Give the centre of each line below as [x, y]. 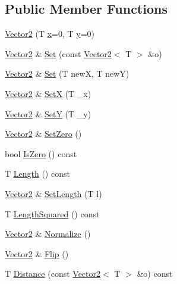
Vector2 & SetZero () [43, 134]
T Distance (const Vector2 [53, 274]
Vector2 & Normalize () [48, 234]
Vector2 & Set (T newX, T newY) [67, 74]
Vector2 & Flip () [37, 253]
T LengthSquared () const [52, 213]
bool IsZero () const [41, 153]
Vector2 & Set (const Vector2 [58, 53]
